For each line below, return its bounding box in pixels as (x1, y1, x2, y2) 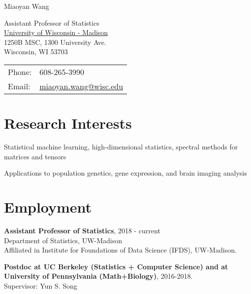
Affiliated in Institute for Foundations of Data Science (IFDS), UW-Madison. (4, 245, 237, 255)
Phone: (8, 66, 32, 77)
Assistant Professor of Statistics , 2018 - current (4, 225, 160, 235)
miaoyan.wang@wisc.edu (39, 80, 124, 92)
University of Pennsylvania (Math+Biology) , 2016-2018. (4, 271, 193, 281)
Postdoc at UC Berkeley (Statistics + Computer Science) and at (4, 261, 228, 271)
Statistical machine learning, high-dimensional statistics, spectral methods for (4, 142, 238, 152)
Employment (4, 197, 92, 217)
